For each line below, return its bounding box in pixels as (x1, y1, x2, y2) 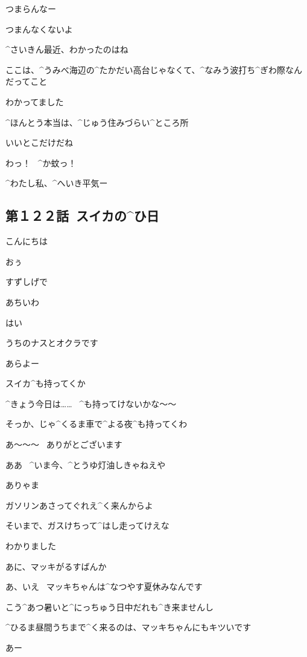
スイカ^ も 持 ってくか (5, 377, 86, 390)
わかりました (5, 540, 56, 552)
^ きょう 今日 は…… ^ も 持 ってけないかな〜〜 (5, 397, 177, 410)
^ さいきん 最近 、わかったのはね (5, 43, 128, 56)
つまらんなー (5, 2, 56, 15)
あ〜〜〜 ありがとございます (5, 438, 122, 451)
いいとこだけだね (5, 136, 73, 149)
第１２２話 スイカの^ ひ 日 (5, 206, 159, 225)
